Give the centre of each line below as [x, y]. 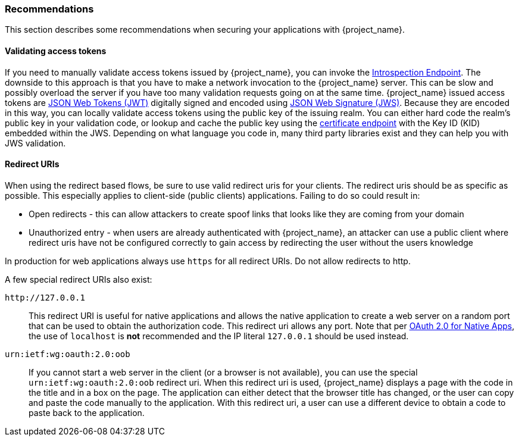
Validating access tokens [56, 51]
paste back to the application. [87, 412]
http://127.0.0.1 [45, 297]
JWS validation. [35, 143]
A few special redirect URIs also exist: [79, 279]
